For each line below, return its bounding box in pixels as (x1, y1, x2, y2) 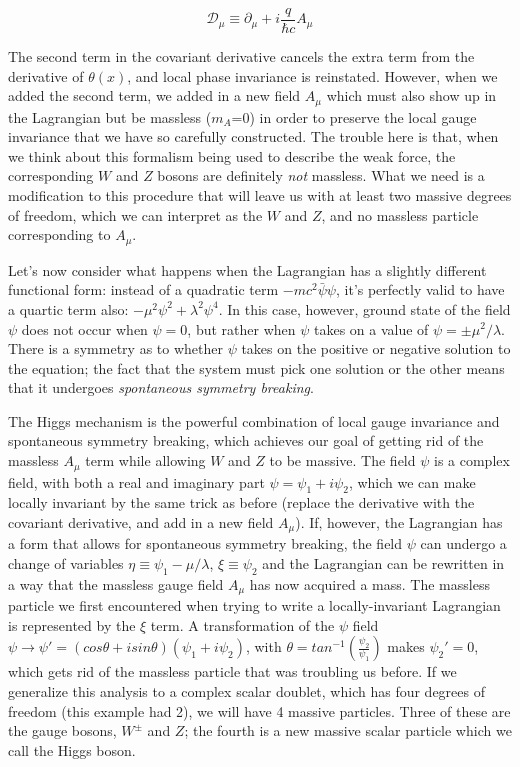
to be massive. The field (269, 450, 416, 471)
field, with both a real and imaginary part (8, 471, 265, 492)
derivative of (8, 65, 84, 86)
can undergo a (420, 533, 507, 554)
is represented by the (8, 614, 136, 635)
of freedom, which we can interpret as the (8, 204, 263, 225)
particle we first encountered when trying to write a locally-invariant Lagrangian (8, 595, 501, 616)
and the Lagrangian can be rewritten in (262, 552, 505, 573)
